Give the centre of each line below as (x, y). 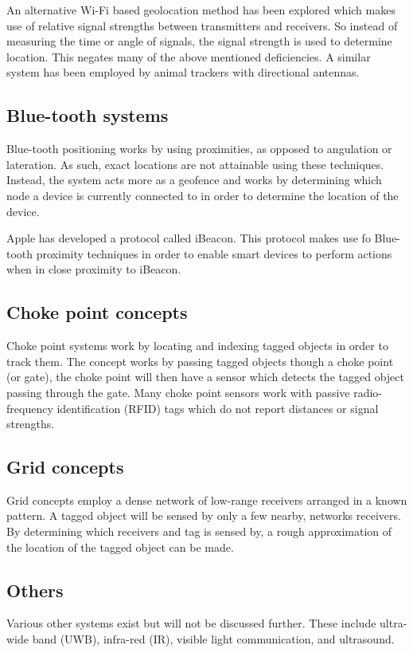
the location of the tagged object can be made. (120, 547)
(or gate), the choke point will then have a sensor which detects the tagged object (205, 377)
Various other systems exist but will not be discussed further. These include (191, 623)
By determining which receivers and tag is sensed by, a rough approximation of (199, 531)
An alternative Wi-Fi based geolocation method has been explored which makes (201, 10)
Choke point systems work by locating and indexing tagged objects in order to (197, 346)
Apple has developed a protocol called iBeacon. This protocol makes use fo (189, 238)
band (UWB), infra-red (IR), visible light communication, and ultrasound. (213, 639)
